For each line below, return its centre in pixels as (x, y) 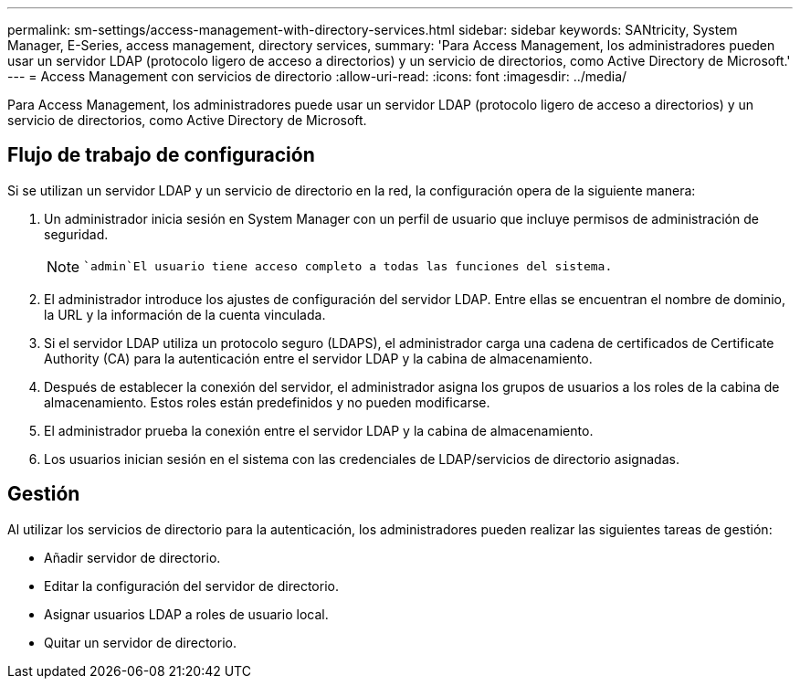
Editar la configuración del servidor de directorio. (191, 586)
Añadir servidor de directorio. (132, 557)
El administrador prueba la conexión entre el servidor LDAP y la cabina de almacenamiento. (319, 430)
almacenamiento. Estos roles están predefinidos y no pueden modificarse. (267, 402)
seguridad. (76, 234)
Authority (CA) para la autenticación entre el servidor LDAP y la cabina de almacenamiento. (318, 358)
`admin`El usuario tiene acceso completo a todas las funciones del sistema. (348, 267)
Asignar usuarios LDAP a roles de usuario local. (186, 614)
